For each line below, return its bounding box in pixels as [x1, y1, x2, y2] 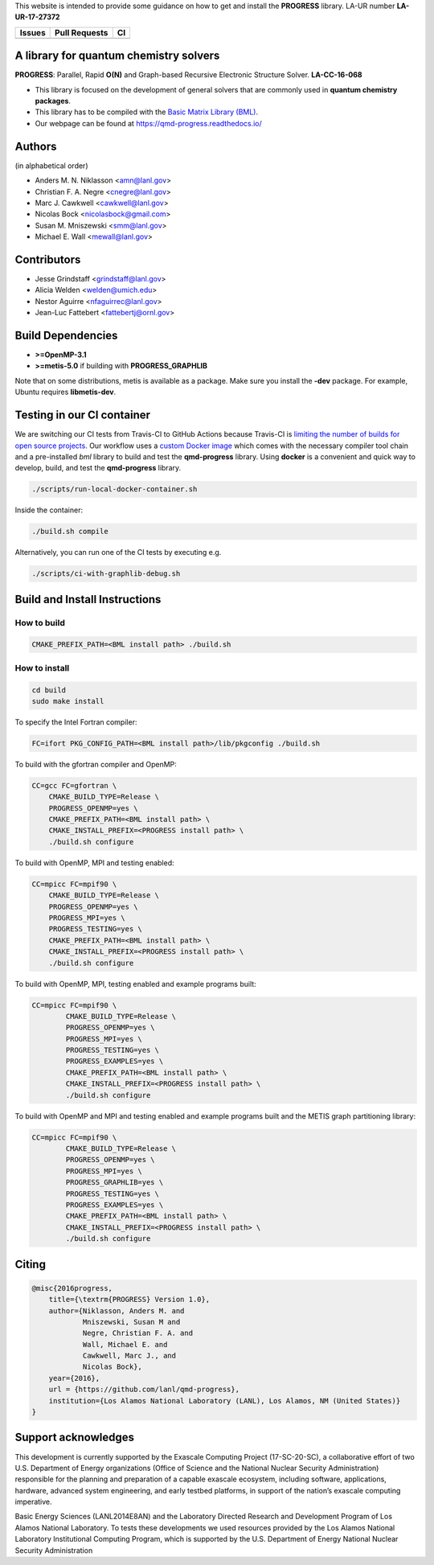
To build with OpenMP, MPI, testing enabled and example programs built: [14, 979, 256, 988]
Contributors [14, 253, 81, 266]
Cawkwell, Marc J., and [82, 1351, 177, 1361]
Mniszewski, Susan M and [82, 1317, 181, 1326]
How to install [14, 662, 70, 673]
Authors [14, 139, 57, 153]
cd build [31, 685, 67, 695]
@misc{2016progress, [31, 1284, 113, 1292]
